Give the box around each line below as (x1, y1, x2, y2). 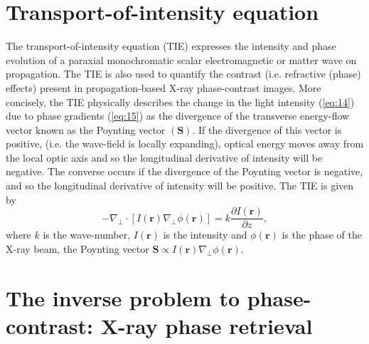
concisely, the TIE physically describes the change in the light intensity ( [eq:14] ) (6, 94, 355, 109)
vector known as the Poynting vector (6, 122, 166, 137)
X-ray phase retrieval (100, 311, 313, 340)
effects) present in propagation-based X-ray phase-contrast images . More (6, 80, 321, 95)
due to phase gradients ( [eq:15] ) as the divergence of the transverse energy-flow (6, 108, 350, 123)
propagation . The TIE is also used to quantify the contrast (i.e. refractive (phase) (6, 66, 361, 81)
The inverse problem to (6, 283, 240, 312)
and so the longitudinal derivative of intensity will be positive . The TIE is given (6, 178, 354, 193)
